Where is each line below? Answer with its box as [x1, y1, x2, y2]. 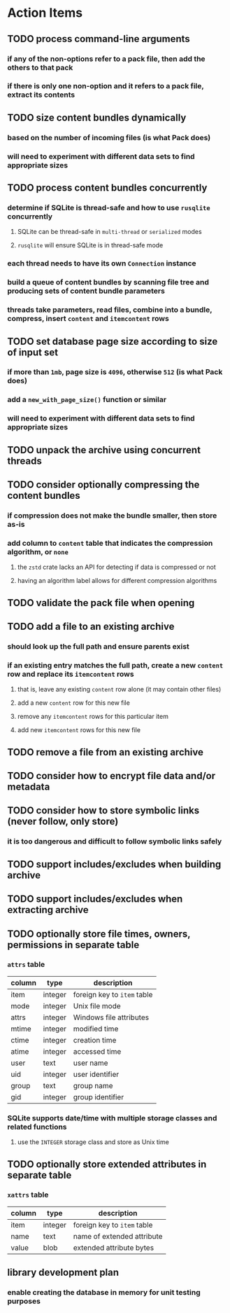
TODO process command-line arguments [7, 33, 190, 45]
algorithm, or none [7, 546, 69, 556]
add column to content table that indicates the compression [7, 538, 213, 548]
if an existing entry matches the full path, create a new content [7, 660, 224, 670]
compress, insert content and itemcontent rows [7, 314, 169, 324]
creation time [73, 1035, 117, 1045]
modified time [73, 1024, 119, 1033]
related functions [7, 1122, 68, 1132]
